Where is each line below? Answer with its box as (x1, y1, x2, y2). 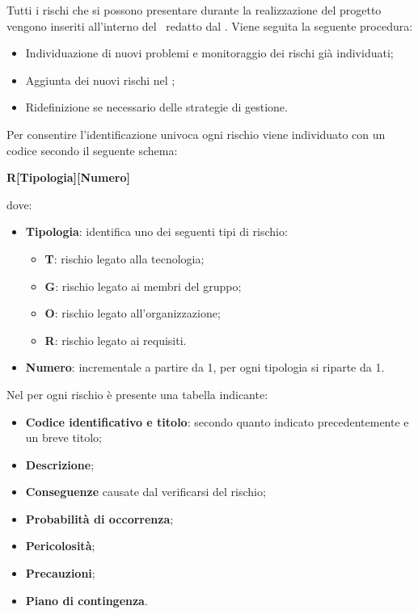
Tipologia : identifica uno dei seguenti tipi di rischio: (25, 223, 288, 240)
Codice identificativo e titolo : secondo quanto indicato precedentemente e (25, 413, 409, 430)
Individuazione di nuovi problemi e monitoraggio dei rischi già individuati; (25, 44, 394, 61)
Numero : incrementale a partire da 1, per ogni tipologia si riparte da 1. (25, 359, 385, 376)
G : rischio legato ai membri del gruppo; (44, 277, 242, 294)
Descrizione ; (25, 456, 95, 473)
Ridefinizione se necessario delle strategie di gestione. (25, 99, 288, 116)
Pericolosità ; (25, 537, 95, 554)
